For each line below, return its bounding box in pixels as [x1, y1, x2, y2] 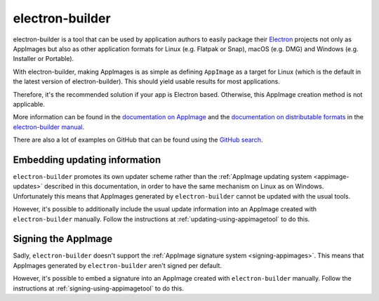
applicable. [13, 100, 45, 108]
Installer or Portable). [13, 55, 74, 63]
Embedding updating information [13, 154, 161, 166]
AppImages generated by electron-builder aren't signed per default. [13, 261, 222, 269]
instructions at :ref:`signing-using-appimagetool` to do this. [13, 284, 184, 293]
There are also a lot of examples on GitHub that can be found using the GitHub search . [13, 135, 263, 144]
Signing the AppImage [13, 233, 113, 245]
